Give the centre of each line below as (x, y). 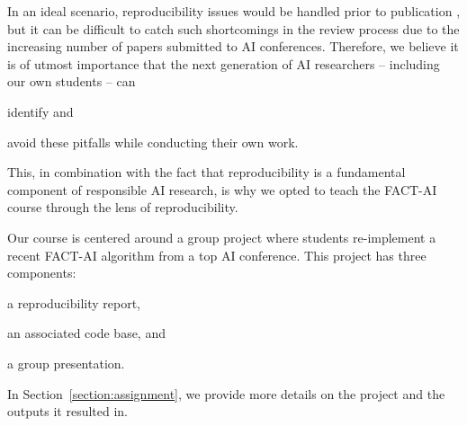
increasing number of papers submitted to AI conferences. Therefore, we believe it (233, 46)
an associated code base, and (86, 333)
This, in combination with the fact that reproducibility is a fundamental (207, 172)
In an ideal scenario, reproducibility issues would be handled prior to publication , (234, 11)
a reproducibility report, (74, 302)
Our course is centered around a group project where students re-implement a (222, 237)
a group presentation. (66, 363)
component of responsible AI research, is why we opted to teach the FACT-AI (222, 189)
